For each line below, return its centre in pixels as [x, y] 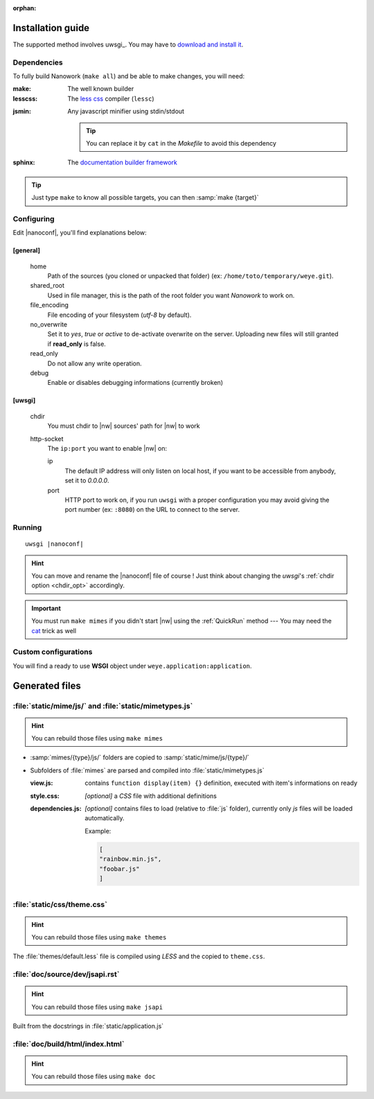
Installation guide [51, 28]
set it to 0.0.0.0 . [87, 481]
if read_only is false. [77, 344]
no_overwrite [49, 324]
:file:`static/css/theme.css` [60, 905]
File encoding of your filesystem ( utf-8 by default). [119, 315]
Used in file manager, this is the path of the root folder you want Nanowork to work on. [171, 295]
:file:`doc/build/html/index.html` [69, 1044]
